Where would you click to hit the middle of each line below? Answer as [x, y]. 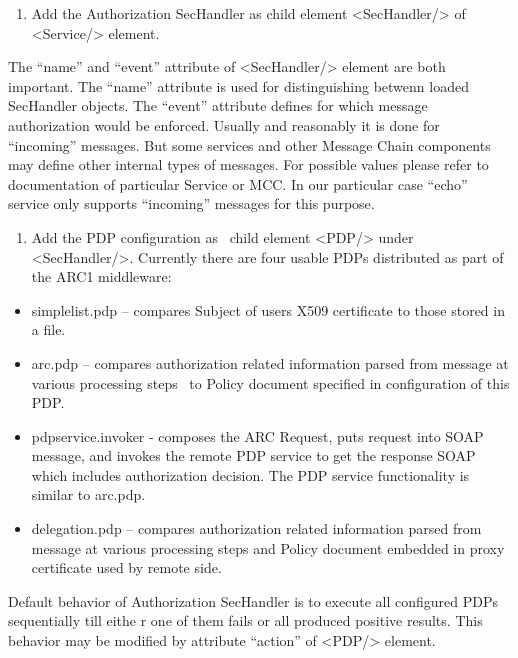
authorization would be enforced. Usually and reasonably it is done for [224, 124]
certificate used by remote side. [126, 567]
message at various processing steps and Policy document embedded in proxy [268, 547]
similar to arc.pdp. [88, 494]
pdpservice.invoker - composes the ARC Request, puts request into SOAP [257, 435]
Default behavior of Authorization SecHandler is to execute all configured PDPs [253, 600]
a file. [48, 329]
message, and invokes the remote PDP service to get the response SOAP [253, 455]
